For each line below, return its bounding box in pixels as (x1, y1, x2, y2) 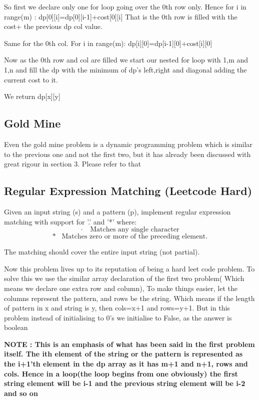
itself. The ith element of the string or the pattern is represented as (4, 348, 243, 359)
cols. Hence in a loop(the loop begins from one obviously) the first (4, 368, 238, 378)
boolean (4, 322, 28, 332)
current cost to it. (4, 74, 58, 84)
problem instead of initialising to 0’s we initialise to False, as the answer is (4, 312, 232, 322)
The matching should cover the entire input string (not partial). (4, 246, 200, 257)
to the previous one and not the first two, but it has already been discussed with (4, 148, 251, 159)
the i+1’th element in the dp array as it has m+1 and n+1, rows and (4, 358, 248, 369)
